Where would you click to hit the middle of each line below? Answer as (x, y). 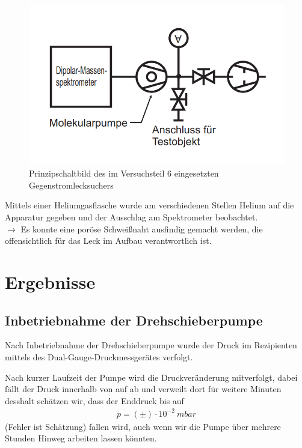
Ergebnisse (50, 281)
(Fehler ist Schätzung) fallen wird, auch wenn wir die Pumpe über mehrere (143, 426)
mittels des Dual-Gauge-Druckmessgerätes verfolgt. (99, 356)
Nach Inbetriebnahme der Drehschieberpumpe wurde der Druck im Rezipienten (151, 345)
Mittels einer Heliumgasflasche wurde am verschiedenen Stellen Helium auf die (149, 205)
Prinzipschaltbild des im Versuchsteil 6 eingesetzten (124, 173)
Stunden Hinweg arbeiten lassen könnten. (81, 438)
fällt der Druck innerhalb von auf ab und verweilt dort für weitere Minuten (143, 389)
